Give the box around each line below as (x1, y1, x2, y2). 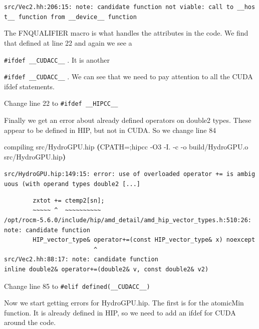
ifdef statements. (4, 81, 55, 91)
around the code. (4, 317, 56, 327)
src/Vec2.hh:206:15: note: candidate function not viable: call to (4, 4, 234, 11)
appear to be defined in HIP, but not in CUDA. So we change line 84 (4, 124, 216, 135)
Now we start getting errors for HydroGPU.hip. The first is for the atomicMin (4, 297, 244, 308)
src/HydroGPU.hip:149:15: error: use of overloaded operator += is (4, 171, 234, 178)
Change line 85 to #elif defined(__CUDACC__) (4, 280, 150, 291)
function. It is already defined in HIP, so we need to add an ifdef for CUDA (4, 307, 236, 317)
